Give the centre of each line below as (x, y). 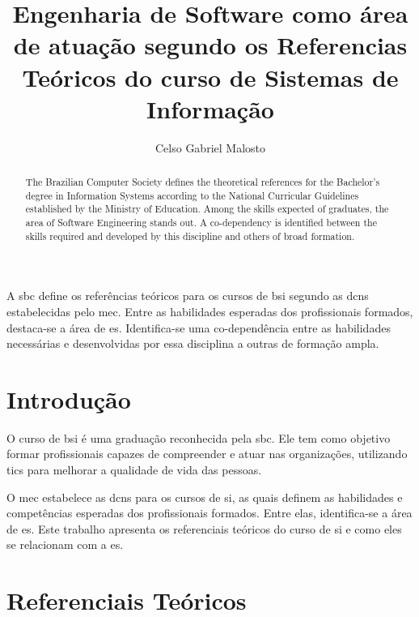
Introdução (69, 398)
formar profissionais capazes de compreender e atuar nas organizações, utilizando (207, 454)
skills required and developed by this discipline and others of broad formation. (190, 236)
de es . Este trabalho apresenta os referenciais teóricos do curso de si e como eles (204, 528)
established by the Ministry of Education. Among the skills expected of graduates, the (207, 209)
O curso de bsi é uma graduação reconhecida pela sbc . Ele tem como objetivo (199, 437)
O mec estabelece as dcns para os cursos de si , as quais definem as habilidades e (205, 497)
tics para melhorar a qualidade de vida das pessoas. (134, 470)
